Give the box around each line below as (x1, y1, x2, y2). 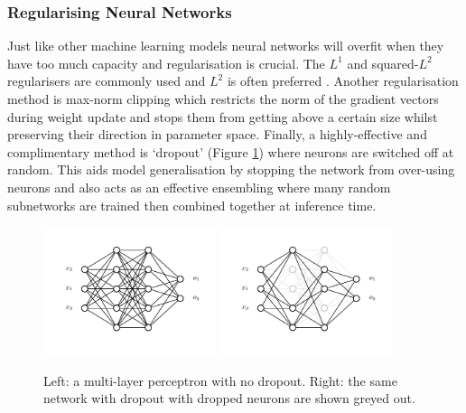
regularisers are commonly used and (7, 71, 206, 90)
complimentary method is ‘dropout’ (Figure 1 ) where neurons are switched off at (7, 142, 454, 161)
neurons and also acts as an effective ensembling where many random (7, 177, 391, 196)
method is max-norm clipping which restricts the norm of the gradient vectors (7, 89, 439, 108)
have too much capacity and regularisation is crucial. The (7, 53, 325, 72)
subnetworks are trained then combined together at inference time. (7, 195, 377, 214)
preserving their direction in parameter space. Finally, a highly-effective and (7, 125, 427, 144)
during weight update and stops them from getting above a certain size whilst (7, 107, 438, 126)
